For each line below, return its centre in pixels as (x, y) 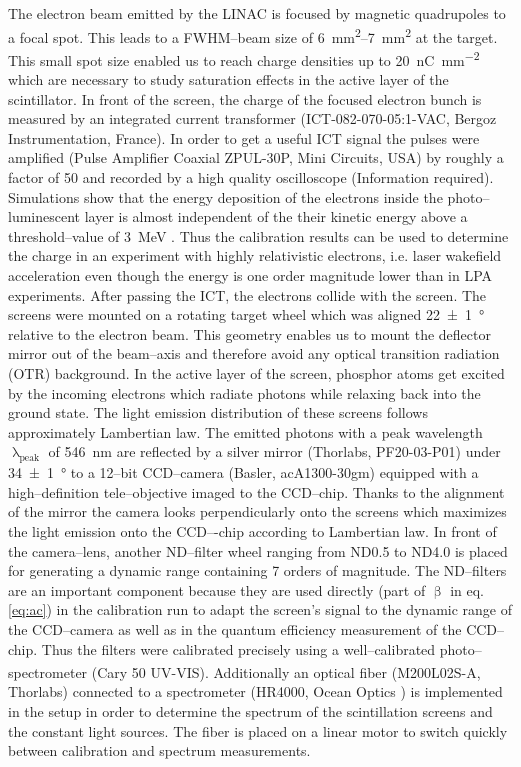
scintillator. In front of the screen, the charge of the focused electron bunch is (245, 98)
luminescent (44, 216)
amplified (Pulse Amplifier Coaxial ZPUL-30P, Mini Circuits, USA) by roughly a (256, 157)
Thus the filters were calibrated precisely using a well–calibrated (238, 648)
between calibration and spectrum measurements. (159, 750)
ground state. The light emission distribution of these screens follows (218, 412)
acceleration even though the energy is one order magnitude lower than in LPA (250, 275)
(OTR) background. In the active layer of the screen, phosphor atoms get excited (256, 373)
